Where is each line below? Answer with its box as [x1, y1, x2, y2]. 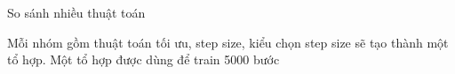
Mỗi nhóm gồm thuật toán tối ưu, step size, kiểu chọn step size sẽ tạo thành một [7, 33, 449, 51]
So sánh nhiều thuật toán [7, 4, 146, 21]
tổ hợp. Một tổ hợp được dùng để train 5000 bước [7, 50, 280, 69]
